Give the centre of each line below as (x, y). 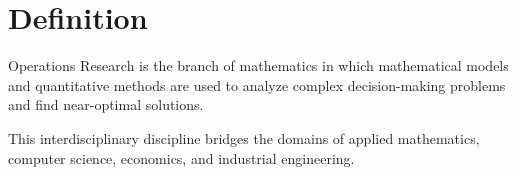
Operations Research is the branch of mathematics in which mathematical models (258, 65)
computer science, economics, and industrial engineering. (181, 157)
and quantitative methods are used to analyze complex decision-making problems (257, 84)
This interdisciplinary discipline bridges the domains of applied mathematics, (244, 137)
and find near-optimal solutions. (106, 104)
